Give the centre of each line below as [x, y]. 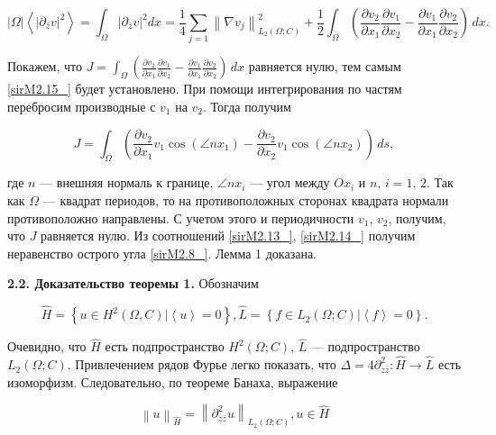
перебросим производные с [82, 106]
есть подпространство [165, 346]
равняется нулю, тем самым [325, 66]
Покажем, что [45, 66]
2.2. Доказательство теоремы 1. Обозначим [133, 283]
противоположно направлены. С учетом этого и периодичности [181, 217]
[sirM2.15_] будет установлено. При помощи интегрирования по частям [205, 89]
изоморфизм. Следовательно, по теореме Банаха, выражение [173, 381]
